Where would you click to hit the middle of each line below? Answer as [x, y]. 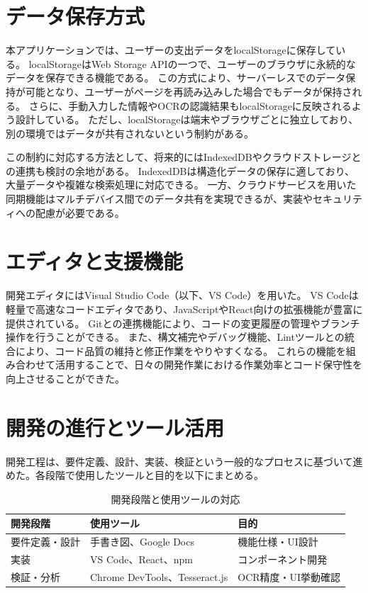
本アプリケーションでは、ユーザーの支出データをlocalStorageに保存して [171, 50]
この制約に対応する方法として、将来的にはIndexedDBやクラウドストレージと [184, 157]
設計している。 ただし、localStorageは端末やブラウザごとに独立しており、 [187, 119]
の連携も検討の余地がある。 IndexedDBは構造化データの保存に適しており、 [180, 170]
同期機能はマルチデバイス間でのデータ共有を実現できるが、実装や [160, 199]
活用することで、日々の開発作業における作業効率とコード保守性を [209, 365]
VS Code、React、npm [141, 559]
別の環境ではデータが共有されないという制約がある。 [130, 133]
